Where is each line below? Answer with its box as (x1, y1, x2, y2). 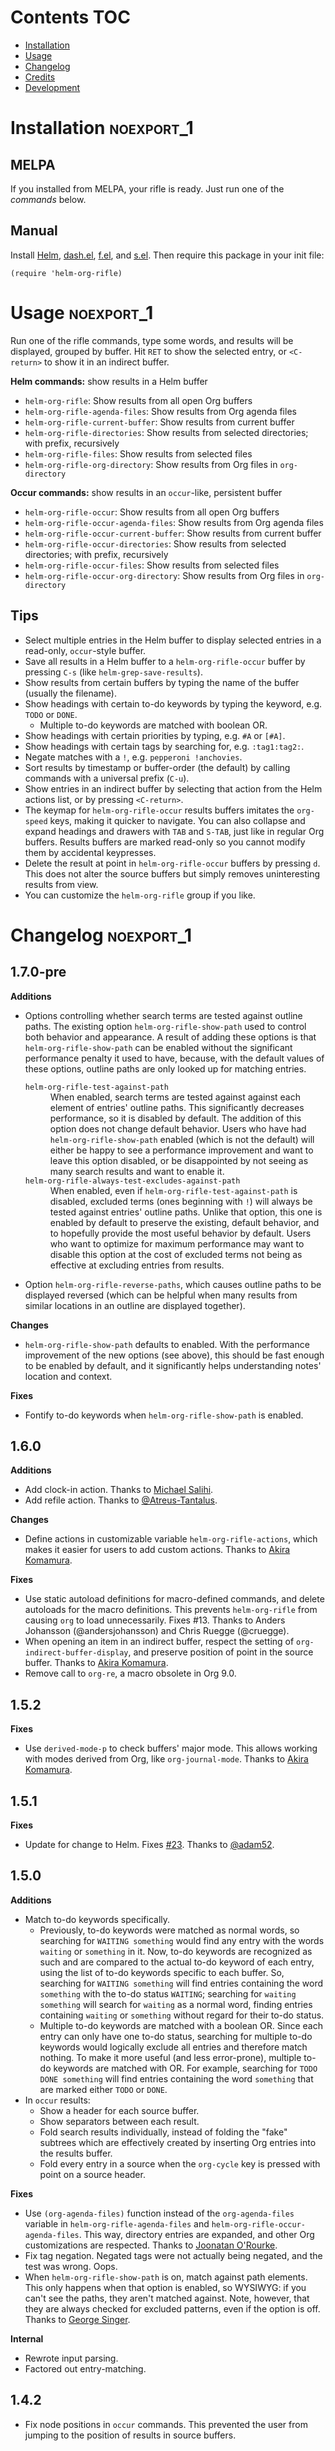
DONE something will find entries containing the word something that (39, 2072, 314, 2085)
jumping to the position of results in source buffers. (24, 2429, 237, 2441)
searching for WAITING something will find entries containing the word (39, 1977, 324, 1989)
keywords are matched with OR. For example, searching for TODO (53, 2062, 318, 2074)
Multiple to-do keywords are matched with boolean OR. (39, 719, 268, 731)
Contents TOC (10, 6, 131, 29)
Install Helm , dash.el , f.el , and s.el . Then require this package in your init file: (10, 249, 325, 261)
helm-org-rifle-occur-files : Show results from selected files (24, 559, 280, 571)
